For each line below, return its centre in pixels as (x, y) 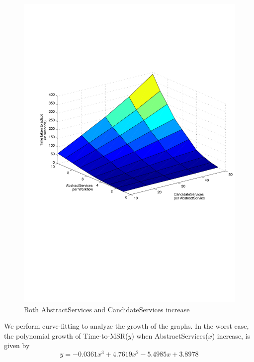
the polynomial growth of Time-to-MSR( (66, 335)
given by (17, 345)
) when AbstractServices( (170, 335)
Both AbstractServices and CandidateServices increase (107, 309)
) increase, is (231, 335)
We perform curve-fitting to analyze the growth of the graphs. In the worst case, (127, 326)
